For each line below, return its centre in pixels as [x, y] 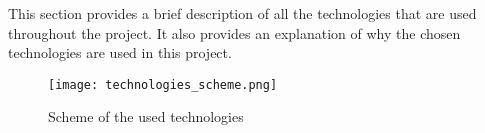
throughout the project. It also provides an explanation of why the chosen [234, 32]
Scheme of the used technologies [146, 116]
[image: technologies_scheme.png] [163, 84]
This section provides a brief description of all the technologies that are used [242, 13]
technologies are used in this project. [120, 52]
